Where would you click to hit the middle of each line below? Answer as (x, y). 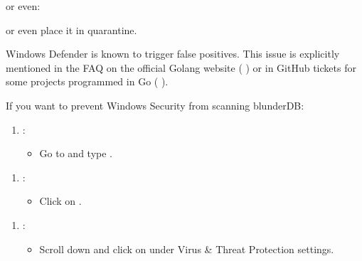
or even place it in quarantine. (71, 30)
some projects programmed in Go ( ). (87, 81)
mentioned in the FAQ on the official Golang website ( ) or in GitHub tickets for (181, 67)
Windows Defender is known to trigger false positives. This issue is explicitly (173, 54)
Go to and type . (76, 153)
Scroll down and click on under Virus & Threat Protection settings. (187, 249)
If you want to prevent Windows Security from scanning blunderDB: (155, 105)
